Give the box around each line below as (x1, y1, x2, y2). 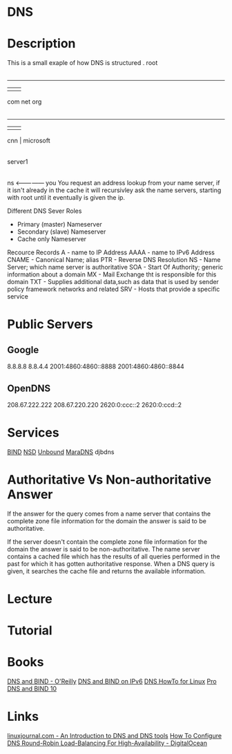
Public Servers (7, 317, 93, 332)
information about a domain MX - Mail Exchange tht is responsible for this (7, 270, 217, 279)
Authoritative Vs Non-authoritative (7, 472, 212, 488)
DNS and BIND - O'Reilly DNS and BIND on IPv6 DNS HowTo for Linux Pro (7, 677, 217, 686)
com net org (7, 97, 42, 106)
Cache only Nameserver (17, 235, 87, 243)
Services (7, 425, 60, 441)
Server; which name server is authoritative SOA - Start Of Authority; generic (7, 263, 224, 272)
